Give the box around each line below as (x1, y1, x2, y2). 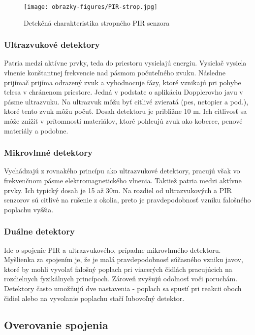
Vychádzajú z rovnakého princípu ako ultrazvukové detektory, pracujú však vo (4, 166, 240, 176)
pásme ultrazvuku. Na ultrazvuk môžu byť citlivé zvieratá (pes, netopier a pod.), (4, 96, 249, 106)
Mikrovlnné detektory (4, 146, 93, 159)
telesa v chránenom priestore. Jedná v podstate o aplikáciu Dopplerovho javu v (4, 87, 243, 97)
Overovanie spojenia (4, 317, 108, 332)
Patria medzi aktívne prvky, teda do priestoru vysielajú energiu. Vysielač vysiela (4, 58, 247, 68)
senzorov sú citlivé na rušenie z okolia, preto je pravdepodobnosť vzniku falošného (4, 195, 251, 205)
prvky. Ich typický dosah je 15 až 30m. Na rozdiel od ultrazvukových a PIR (4, 185, 232, 195)
